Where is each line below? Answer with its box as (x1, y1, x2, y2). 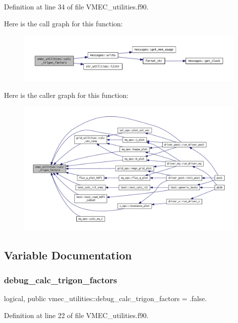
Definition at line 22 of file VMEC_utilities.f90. (4, 310, 149, 320)
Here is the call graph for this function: (4, 18, 123, 28)
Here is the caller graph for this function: (4, 89, 129, 100)
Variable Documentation (4, 247, 132, 263)
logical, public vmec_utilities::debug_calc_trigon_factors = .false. (4, 293, 207, 304)
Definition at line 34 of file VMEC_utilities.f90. (4, 1, 149, 11)
